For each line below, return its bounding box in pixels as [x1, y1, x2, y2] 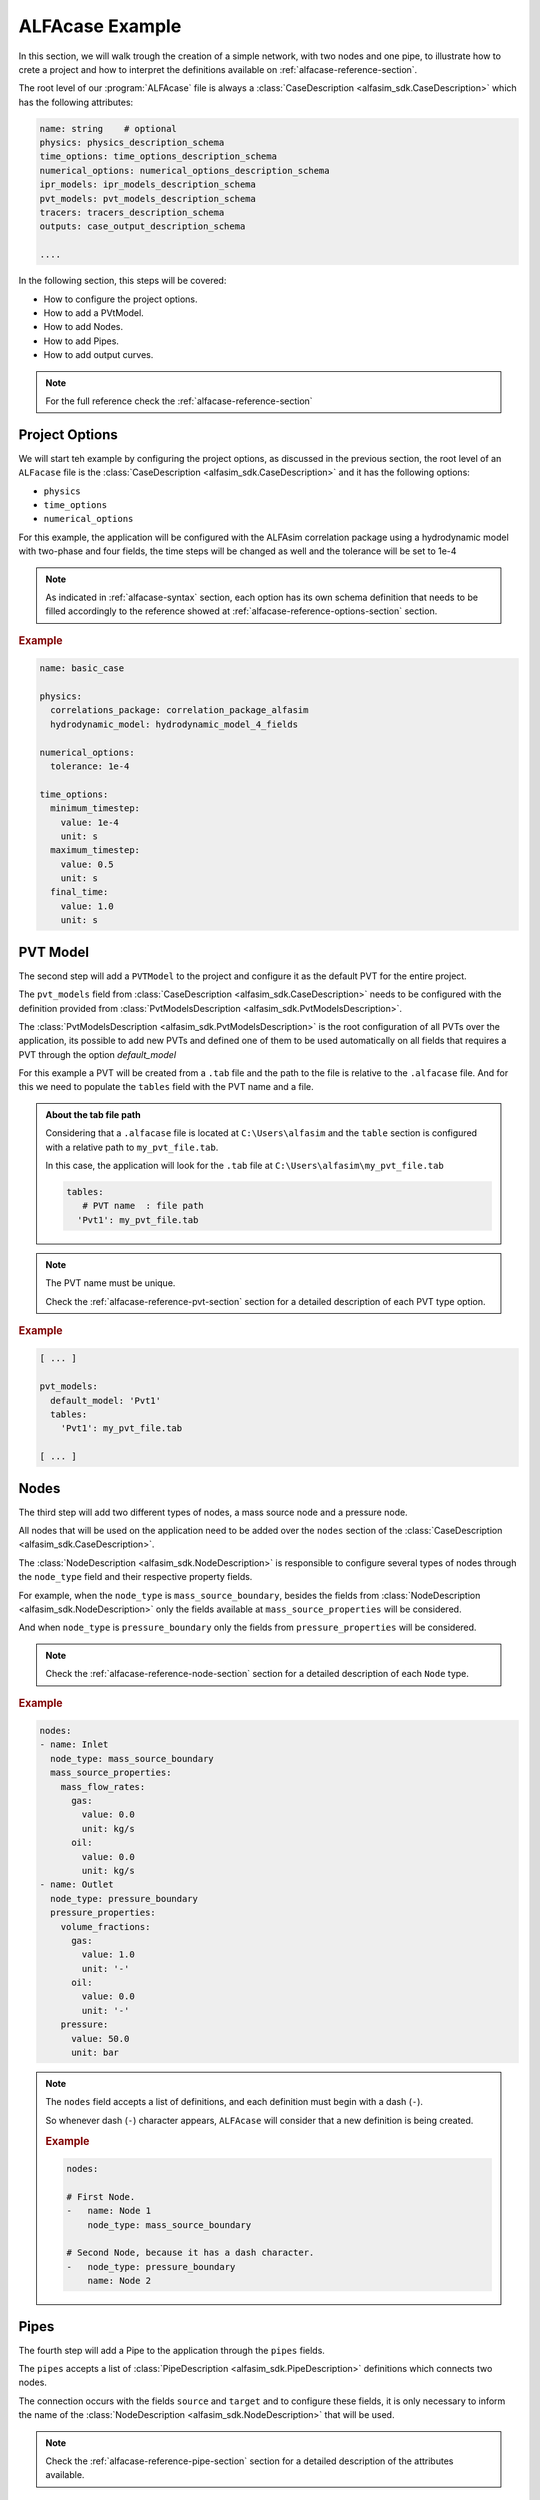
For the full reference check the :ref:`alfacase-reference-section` [45, 395, 314, 407]
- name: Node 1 [66, 2205, 152, 2217]
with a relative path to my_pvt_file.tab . [45, 1141, 219, 1153]
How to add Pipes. [43, 335, 120, 347]
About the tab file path [45, 1108, 141, 1120]
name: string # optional [39, 123, 177, 134]
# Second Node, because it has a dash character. [66, 2247, 315, 2259]
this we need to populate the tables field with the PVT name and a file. [18, 1081, 314, 1093]
